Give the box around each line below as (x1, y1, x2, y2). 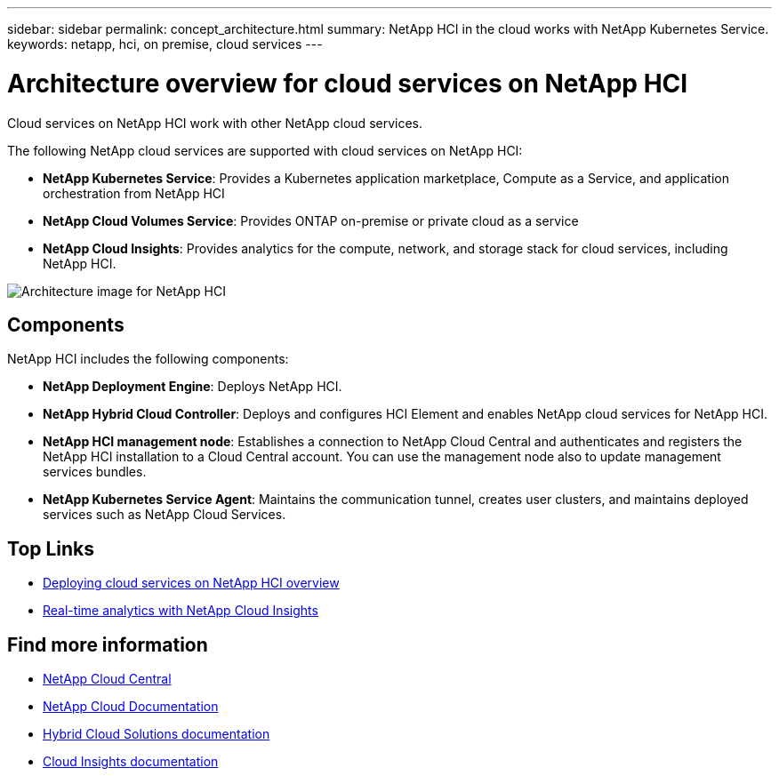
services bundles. (43, 464, 147, 480)
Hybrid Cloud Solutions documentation (43, 726, 270, 742)
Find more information (7, 633, 208, 656)
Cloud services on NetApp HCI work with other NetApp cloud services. (7, 115, 423, 131)
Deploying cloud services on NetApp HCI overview (43, 575, 340, 591)
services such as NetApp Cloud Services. (43, 507, 286, 523)
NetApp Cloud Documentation (43, 699, 219, 715)
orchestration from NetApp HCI (43, 185, 225, 201)
